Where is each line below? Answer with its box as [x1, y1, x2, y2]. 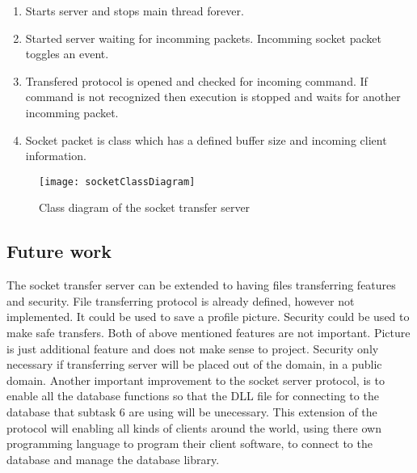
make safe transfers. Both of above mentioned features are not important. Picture [6, 323, 411, 340]
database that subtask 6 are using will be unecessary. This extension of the [6, 403, 377, 420]
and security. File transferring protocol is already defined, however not [6, 292, 355, 309]
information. [25, 147, 86, 164]
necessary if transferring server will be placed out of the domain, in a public [6, 356, 382, 373]
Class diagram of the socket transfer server [39, 199, 251, 216]
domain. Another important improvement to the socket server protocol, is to [6, 371, 385, 388]
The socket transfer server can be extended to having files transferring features [6, 277, 396, 294]
